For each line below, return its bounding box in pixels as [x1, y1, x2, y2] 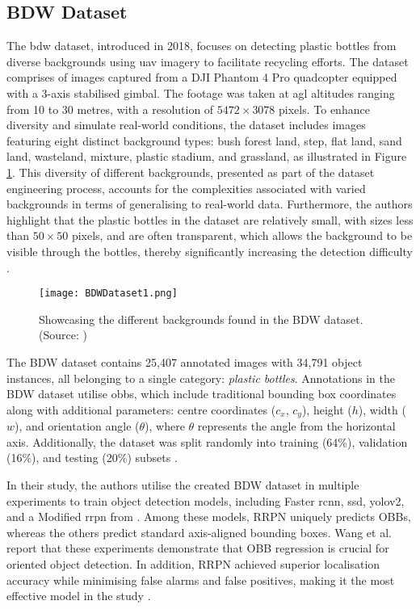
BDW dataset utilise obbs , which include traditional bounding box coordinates [6, 385, 397, 402]
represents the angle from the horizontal [197, 418, 396, 435]
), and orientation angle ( [15, 418, 140, 435]
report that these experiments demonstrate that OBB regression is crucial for [6, 540, 389, 556]
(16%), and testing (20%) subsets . [6, 449, 178, 466]
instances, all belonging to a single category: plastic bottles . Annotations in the [6, 369, 395, 386]
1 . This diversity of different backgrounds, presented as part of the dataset [6, 163, 375, 180]
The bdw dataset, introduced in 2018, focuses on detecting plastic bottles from [6, 37, 397, 54]
